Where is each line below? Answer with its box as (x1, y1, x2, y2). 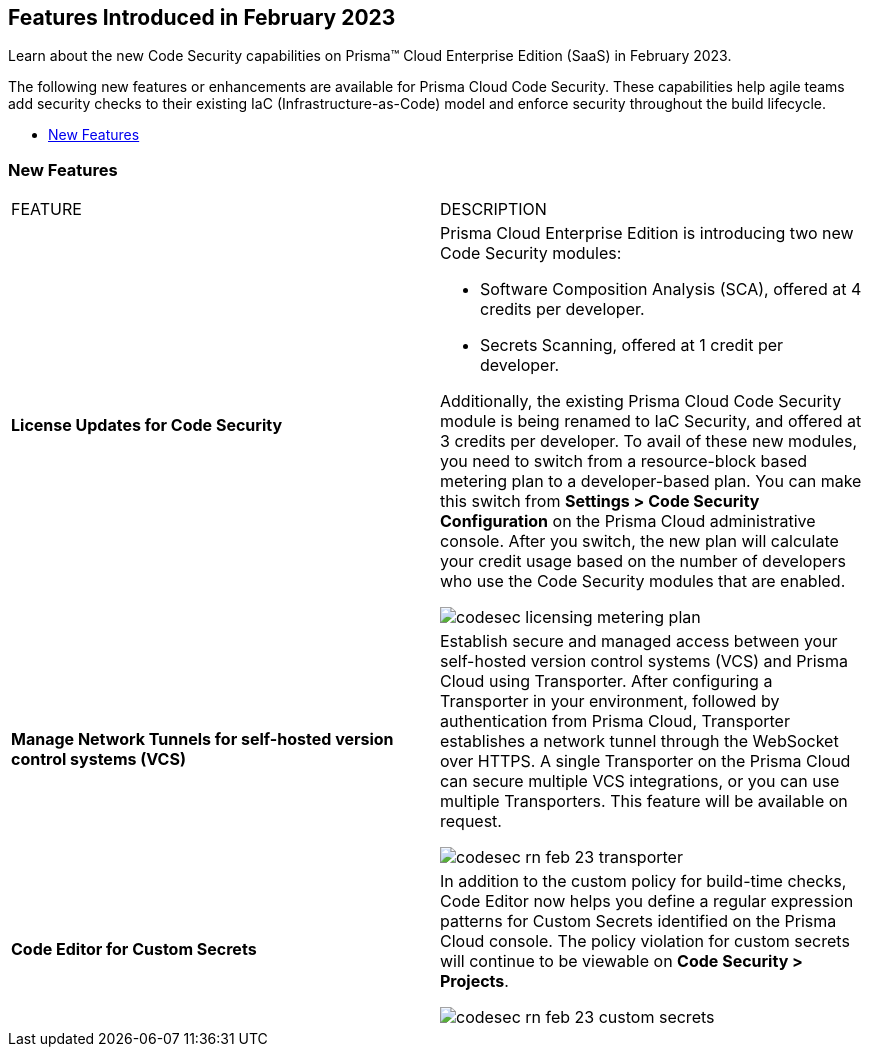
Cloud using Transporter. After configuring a (440, 671, 773, 692)
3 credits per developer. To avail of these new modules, (440, 431, 858, 452)
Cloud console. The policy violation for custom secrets (440, 931, 850, 952)
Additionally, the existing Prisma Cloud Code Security (440, 391, 842, 412)
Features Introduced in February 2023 (8, 5, 396, 30)
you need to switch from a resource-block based (440, 451, 808, 472)
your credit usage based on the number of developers (440, 551, 846, 572)
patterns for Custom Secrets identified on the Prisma (440, 911, 837, 932)
